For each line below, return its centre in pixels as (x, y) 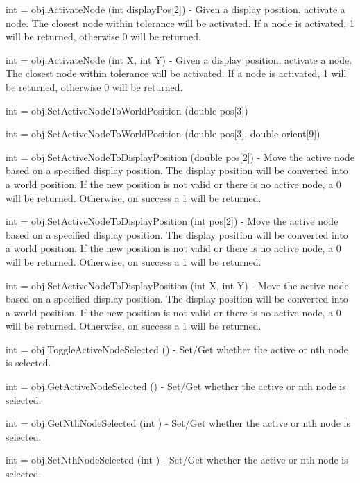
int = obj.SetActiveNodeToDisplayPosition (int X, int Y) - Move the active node (177, 285)
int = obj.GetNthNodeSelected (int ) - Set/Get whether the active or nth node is (178, 423)
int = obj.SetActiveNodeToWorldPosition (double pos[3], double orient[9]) (163, 134)
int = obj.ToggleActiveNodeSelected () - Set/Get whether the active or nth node (177, 349)
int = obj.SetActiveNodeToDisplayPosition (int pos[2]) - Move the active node (172, 221)
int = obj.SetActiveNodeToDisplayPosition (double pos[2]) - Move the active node (180, 156)
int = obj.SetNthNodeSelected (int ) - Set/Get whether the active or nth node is (177, 460)
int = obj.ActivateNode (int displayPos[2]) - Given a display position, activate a (175, 9)
